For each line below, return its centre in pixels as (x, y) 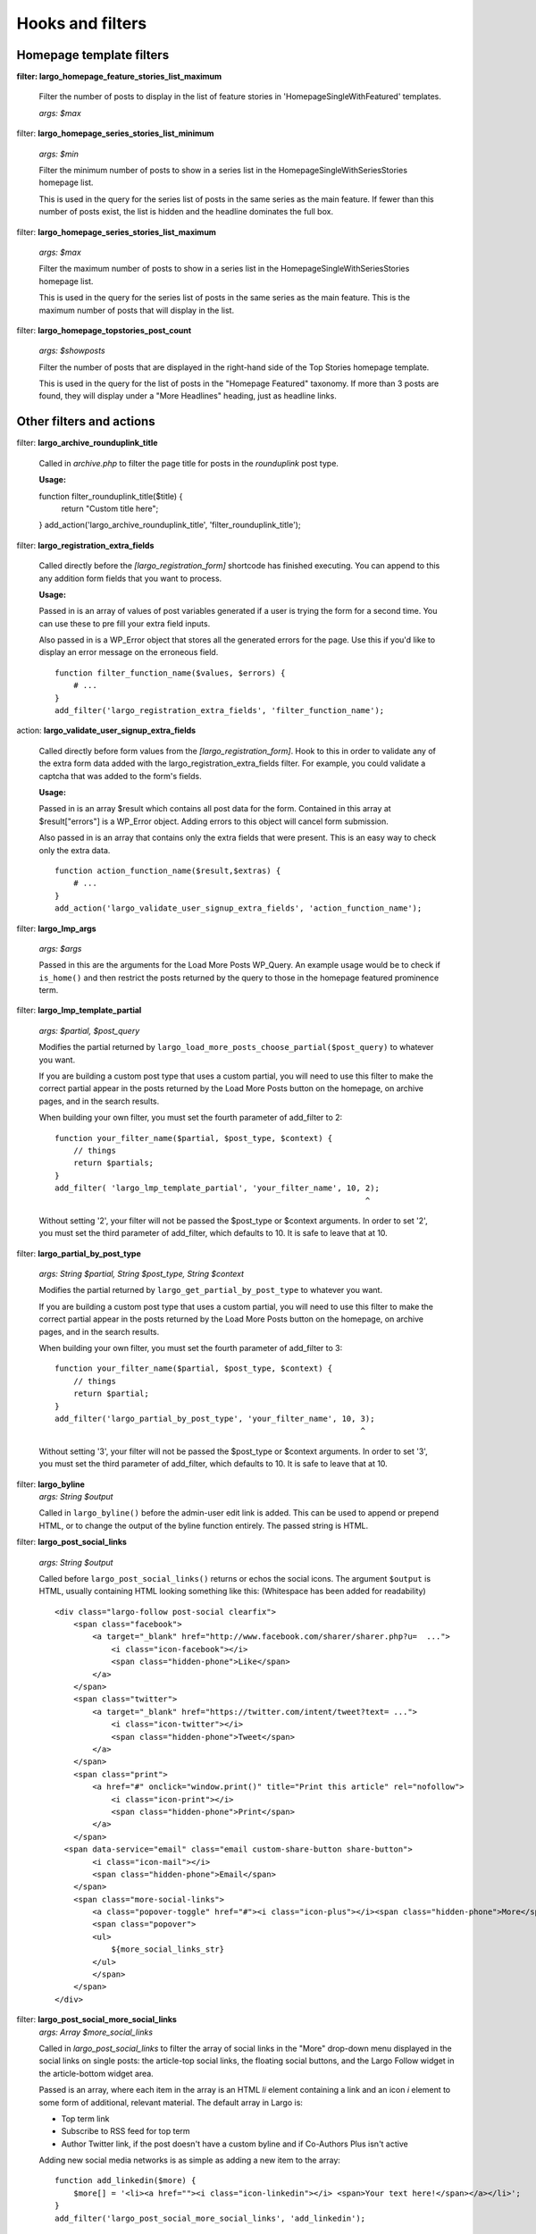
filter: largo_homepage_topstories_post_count (104, 330)
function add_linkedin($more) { (126, 2181)
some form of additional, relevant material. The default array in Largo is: (171, 2102)
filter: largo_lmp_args (57, 928)
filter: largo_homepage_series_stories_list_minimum (115, 133)
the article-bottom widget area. (96, 2073)
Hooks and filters (82, 23)
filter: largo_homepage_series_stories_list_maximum (116, 231)
